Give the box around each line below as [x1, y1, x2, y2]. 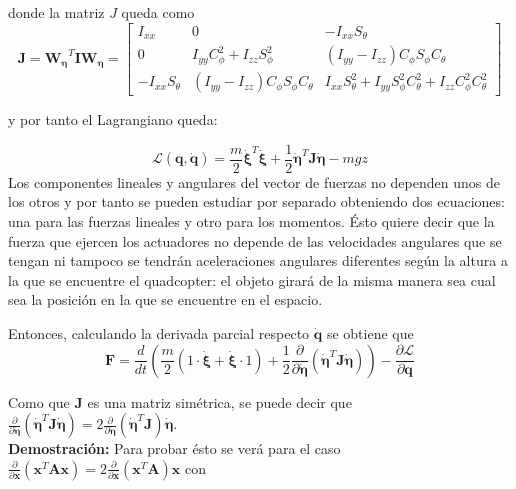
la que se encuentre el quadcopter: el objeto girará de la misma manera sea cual [8, 269, 496, 290]
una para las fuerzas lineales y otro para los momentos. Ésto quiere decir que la [8, 211, 495, 231]
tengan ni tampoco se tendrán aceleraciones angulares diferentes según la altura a [8, 250, 508, 271]
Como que [8, 391, 70, 412]
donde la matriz [8, 2, 105, 22]
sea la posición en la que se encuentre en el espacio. [8, 289, 323, 310]
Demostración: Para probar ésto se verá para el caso [8, 438, 341, 459]
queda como [121, 2, 195, 22]
